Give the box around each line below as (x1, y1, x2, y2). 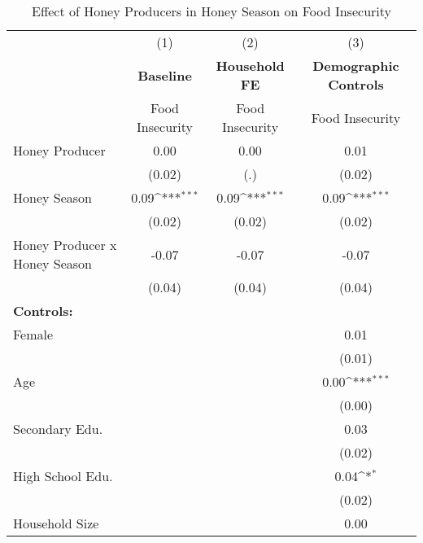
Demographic (312, 56, 399, 75)
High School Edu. (13, 466, 113, 485)
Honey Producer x (13, 235, 117, 254)
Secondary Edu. (13, 419, 103, 438)
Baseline (137, 65, 192, 85)
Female (13, 325, 54, 344)
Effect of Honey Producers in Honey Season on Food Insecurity (32, 2, 391, 20)
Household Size (13, 514, 99, 532)
